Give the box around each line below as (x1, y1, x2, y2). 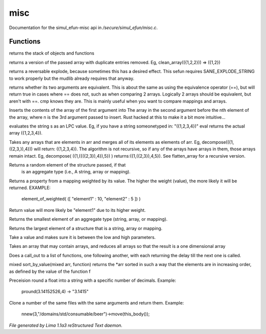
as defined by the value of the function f (9, 268, 91, 274)
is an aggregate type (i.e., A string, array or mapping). (21, 169, 131, 175)
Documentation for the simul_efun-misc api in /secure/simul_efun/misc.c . (9, 25, 158, 31)
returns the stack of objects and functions (9, 50, 95, 56)
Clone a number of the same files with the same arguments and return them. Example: (9, 300, 184, 305)
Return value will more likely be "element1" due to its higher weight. (9, 207, 146, 213)
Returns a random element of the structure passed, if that (9, 162, 126, 167)
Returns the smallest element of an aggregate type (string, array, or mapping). (9, 216, 167, 222)
